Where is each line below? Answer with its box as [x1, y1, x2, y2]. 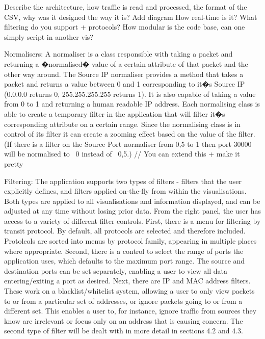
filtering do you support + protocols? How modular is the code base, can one [4, 21, 245, 32]
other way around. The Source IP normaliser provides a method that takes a [4, 68, 244, 79]
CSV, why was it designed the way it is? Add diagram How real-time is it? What [4, 11, 257, 22]
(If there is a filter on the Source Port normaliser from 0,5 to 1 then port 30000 [4, 138, 252, 149]
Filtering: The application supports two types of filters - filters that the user [4, 175, 242, 186]
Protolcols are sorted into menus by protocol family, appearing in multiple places [4, 236, 257, 246]
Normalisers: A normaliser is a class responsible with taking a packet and [4, 48, 233, 59]
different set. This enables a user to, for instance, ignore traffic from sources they [4, 305, 257, 316]
